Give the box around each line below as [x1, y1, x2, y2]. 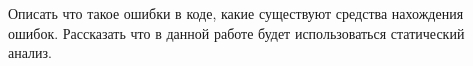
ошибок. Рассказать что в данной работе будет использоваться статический [8, 22, 465, 43]
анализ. [8, 42, 52, 63]
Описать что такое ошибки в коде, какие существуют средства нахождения [8, 3, 464, 23]
